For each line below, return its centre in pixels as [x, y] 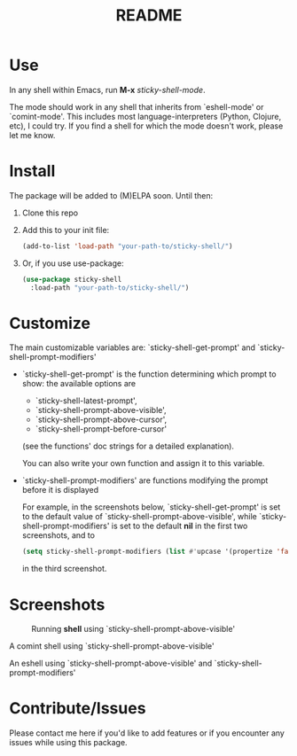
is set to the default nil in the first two [180, 526]
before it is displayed [60, 490]
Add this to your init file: [66, 230]
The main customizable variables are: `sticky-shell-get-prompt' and [132, 347]
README [149, 16]
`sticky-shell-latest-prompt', [86, 401]
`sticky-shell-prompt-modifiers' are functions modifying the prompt [145, 480]
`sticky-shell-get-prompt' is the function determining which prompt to [149, 374]
